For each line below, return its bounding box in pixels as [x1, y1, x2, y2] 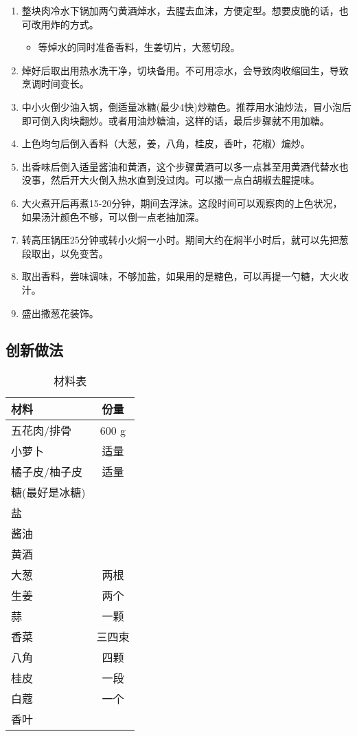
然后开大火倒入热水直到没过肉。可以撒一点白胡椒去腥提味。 [50, 173, 320, 187]
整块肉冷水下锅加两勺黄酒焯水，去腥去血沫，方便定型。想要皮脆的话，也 [21, 3, 349, 17]
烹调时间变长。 [21, 76, 89, 91]
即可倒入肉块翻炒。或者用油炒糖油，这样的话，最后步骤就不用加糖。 [21, 113, 330, 127]
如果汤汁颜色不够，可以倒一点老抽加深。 [21, 209, 205, 224]
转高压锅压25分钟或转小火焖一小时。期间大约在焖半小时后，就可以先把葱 [21, 232, 349, 247]
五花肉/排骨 [11, 422, 72, 439]
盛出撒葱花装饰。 [21, 305, 99, 320]
